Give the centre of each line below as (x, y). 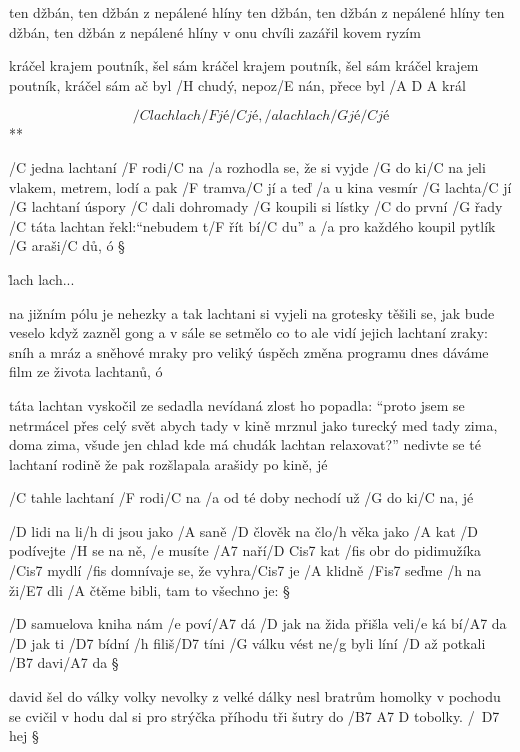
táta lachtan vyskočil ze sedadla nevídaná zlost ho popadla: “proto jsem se (237, 404)
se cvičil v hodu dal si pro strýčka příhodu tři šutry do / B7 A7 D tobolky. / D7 (254, 715)
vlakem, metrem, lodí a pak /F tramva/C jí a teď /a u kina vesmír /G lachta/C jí (260, 186)
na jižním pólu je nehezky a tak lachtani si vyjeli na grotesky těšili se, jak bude (252, 312)
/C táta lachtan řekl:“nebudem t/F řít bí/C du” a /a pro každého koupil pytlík (252, 225)
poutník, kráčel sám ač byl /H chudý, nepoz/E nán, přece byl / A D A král (237, 84)
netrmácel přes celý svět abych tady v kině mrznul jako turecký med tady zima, (253, 424)
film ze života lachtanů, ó (86, 371)
